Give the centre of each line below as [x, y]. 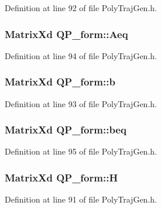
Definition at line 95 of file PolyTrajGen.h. [81, 151]
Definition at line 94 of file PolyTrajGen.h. [81, 55]
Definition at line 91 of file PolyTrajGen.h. [81, 199]
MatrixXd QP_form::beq [66, 130]
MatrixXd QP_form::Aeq [66, 34]
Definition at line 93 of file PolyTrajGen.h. [81, 103]
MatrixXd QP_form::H [61, 177]
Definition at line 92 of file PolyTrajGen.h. [81, 8]
